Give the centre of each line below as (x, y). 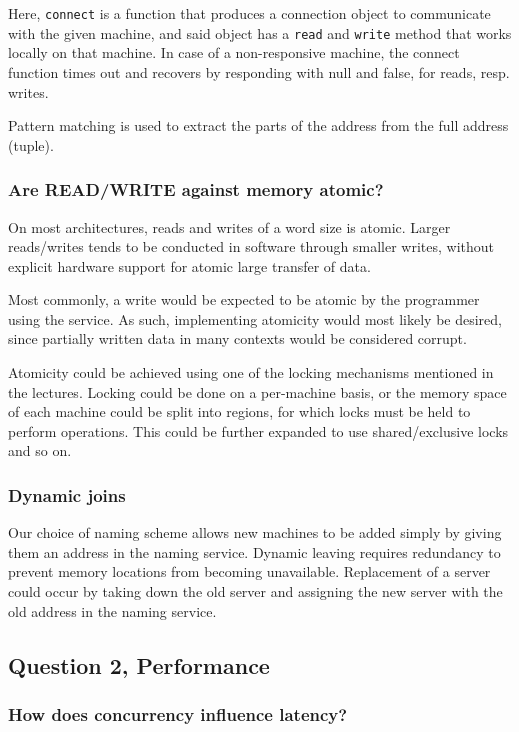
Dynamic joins (67, 494)
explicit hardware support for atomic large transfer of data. (189, 265)
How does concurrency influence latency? (178, 713)
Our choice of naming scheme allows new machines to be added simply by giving (255, 532)
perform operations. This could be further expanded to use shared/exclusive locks (258, 430)
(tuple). (31, 144)
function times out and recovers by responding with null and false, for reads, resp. (259, 71)
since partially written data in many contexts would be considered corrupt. (237, 338)
